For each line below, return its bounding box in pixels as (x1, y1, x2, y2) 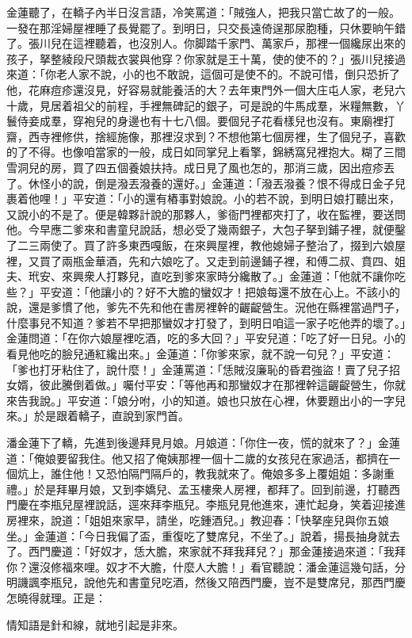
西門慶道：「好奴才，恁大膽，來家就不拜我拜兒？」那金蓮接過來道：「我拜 (28, 543, 406, 560)
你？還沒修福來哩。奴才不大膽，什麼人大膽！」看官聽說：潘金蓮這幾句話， (6, 558, 395, 575)
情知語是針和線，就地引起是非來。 (6, 616, 184, 632)
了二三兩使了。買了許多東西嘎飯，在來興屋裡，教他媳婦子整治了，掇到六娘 (6, 236, 395, 253)
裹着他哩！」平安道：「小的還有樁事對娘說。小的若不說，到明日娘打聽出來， (6, 190, 400, 207)
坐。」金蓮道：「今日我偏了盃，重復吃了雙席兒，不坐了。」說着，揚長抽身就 (6, 527, 389, 544)
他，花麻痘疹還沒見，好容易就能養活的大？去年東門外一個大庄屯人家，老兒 (6, 81, 395, 97)
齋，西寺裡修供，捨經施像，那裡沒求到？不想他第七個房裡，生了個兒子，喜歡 (6, 128, 406, 144)
